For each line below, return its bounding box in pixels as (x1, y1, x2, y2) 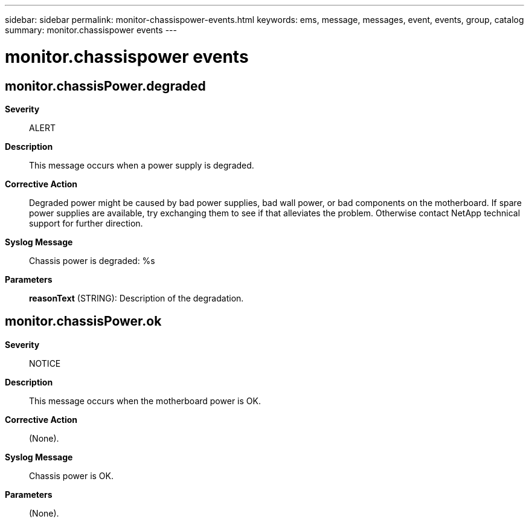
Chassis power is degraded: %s (29, 255, 155, 266)
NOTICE (29, 358, 61, 369)
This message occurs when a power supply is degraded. (29, 159, 254, 170)
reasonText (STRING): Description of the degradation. (29, 292, 244, 303)
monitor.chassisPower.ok (5, 314, 162, 329)
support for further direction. (29, 217, 143, 228)
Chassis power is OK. (29, 470, 114, 481)
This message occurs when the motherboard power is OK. (29, 395, 261, 406)
